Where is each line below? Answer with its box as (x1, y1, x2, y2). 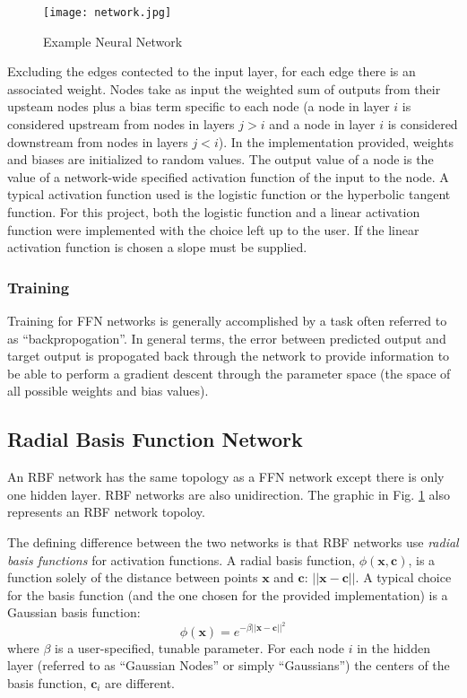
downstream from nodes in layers (7, 132, 188, 151)
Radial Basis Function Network (7, 425, 303, 453)
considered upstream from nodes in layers (7, 115, 235, 134)
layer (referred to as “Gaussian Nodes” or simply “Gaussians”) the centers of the (7, 656, 450, 675)
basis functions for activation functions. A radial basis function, (7, 550, 356, 569)
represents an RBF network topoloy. (7, 502, 205, 521)
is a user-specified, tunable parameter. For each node (55, 638, 345, 657)
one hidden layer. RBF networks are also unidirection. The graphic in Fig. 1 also (7, 484, 450, 503)
